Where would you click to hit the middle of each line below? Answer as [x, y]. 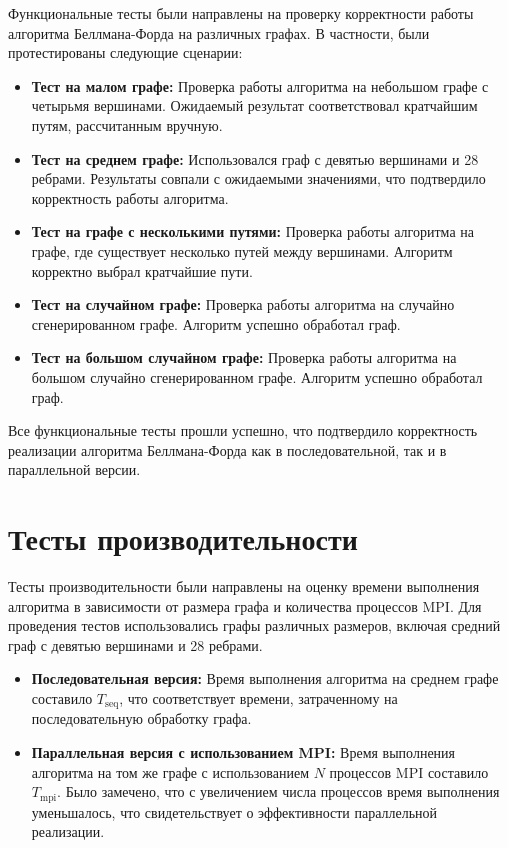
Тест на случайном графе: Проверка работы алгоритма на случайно [243, 304]
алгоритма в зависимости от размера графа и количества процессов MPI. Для [245, 605]
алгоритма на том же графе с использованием [170, 771]
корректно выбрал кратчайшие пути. [142, 270]
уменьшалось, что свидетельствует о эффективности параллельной [234, 811]
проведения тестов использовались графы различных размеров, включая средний [254, 625]
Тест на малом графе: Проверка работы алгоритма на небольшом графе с [260, 85]
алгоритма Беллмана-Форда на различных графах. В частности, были [219, 32]
